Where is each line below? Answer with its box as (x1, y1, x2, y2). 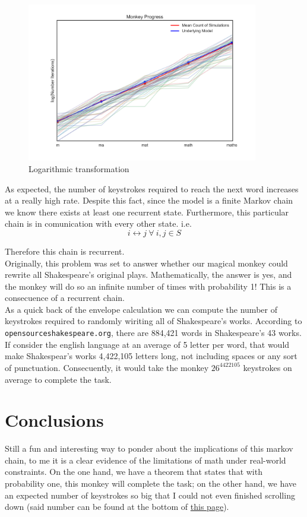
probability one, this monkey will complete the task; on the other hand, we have (5, 477, 297, 489)
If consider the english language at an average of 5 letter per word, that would (5, 338, 290, 350)
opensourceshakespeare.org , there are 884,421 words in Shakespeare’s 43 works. (5, 326, 302, 339)
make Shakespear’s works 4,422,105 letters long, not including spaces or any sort (5, 350, 297, 362)
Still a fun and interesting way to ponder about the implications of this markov (5, 442, 293, 455)
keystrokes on (243, 361, 292, 373)
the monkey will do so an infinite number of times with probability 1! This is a (5, 280, 292, 292)
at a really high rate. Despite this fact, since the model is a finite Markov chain (5, 194, 293, 207)
